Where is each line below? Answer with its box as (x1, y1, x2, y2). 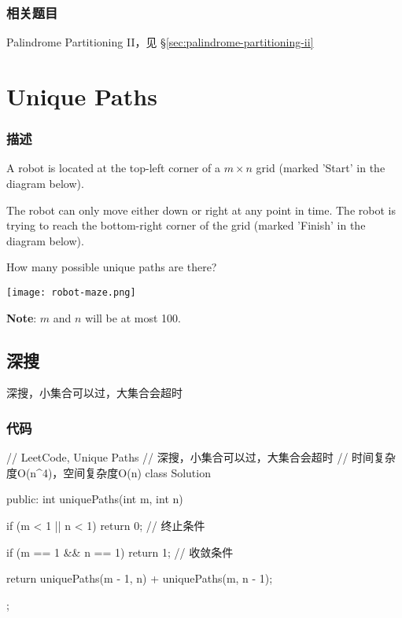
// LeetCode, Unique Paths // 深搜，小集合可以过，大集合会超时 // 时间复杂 (6, 449, 396, 465)
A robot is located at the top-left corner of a (6, 160, 221, 176)
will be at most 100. (85, 309, 181, 326)
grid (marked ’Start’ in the (256, 160, 385, 176)
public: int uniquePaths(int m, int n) (6, 491, 183, 507)
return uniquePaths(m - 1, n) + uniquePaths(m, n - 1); (6, 570, 273, 587)
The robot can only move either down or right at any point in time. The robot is (6, 201, 396, 218)
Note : (6, 309, 37, 326)
